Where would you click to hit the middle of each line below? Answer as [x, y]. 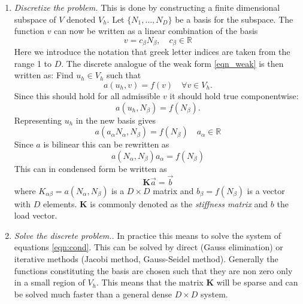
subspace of [35, 19]
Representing [38, 120]
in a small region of [49, 282]
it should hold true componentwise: [234, 96]
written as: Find [44, 75]
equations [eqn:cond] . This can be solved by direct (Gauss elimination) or [149, 247]
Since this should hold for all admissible [87, 96]
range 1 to [33, 63]
